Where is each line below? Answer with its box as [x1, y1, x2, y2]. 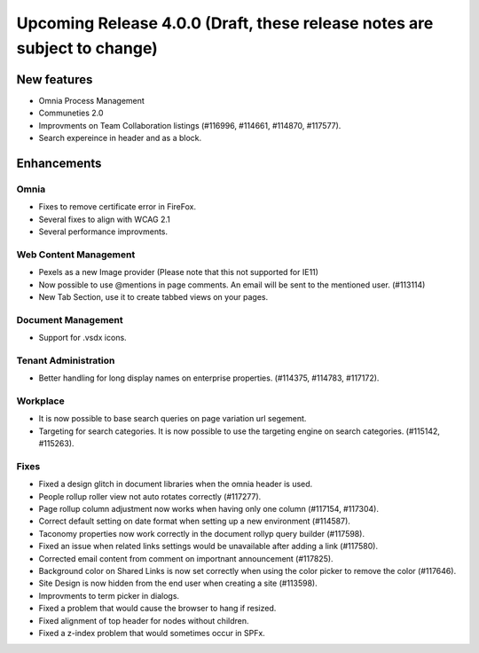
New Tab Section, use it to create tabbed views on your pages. [38, 291, 269, 302]
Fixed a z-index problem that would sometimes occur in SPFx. [38, 627, 265, 638]
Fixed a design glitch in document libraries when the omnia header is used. [38, 479, 313, 490]
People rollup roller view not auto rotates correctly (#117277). [38, 491, 262, 501]
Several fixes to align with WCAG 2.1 [38, 214, 170, 224]
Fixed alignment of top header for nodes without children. [38, 615, 249, 625]
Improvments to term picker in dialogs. [38, 590, 180, 601]
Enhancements [16, 155, 102, 170]
